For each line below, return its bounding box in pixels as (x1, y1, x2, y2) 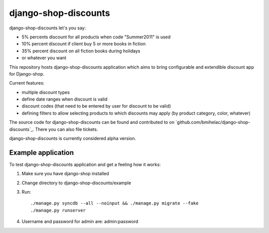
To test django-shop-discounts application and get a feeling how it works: (9, 161, 161, 167)
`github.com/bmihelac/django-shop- (175, 119, 251, 125)
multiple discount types (21, 89, 70, 95)
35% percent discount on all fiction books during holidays (21, 48, 140, 54)
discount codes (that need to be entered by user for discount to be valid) (21, 103, 171, 109)
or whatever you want (21, 55, 67, 61)
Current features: (9, 80, 45, 86)
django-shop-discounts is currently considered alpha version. (9, 135, 136, 141)
